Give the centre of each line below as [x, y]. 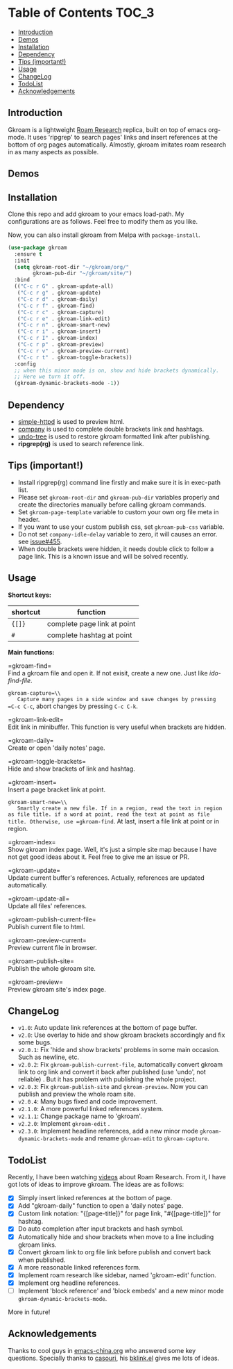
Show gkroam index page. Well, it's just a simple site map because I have [112, 849]
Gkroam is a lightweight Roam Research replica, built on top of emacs [107, 129]
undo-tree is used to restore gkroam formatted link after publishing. [114, 436]
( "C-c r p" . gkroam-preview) [61, 345]
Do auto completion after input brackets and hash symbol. [101, 1229]
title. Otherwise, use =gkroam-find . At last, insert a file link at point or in [114, 821]
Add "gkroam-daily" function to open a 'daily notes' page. [101, 1206]
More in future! [29, 1312]
